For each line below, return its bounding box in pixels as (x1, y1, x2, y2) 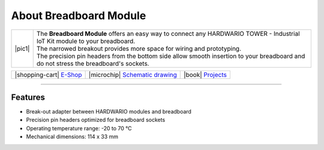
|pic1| (14, 44, 30, 53)
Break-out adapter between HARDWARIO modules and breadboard (26, 108, 192, 115)
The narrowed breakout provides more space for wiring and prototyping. (36, 44, 241, 53)
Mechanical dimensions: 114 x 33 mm (26, 133, 119, 140)
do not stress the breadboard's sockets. (36, 59, 149, 68)
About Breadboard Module (11, 9, 146, 22)
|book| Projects (184, 71, 227, 79)
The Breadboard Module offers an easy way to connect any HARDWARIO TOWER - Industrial (36, 29, 300, 38)
